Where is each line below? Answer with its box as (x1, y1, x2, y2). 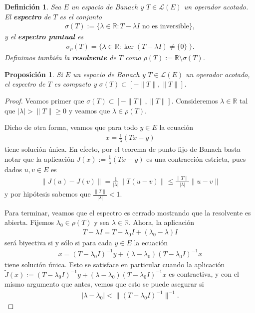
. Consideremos (171, 96, 218, 106)
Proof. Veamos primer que (4, 96, 84, 106)
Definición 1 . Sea (4, 1, 61, 11)
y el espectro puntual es (4, 31, 84, 42)
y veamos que (68, 105, 110, 115)
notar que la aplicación (4, 153, 74, 164)
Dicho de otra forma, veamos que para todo (4, 122, 138, 132)
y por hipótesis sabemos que (4, 189, 91, 199)
